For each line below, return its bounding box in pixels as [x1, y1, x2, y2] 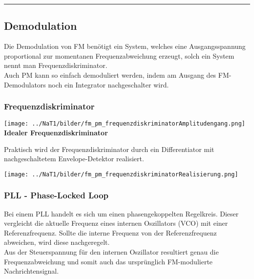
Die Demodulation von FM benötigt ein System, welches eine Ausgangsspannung [4, 41, 246, 51]
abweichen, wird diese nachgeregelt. [4, 237, 110, 247]
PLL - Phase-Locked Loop [4, 189, 109, 201]
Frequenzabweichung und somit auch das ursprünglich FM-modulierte [4, 256, 213, 266]
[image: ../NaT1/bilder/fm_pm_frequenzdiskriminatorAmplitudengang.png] [4, 120, 245, 128]
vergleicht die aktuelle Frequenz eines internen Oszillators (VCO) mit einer [4, 218, 228, 228]
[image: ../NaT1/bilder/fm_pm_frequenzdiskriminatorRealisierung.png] [4, 171, 238, 178]
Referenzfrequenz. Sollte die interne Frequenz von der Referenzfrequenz [4, 227, 217, 237]
